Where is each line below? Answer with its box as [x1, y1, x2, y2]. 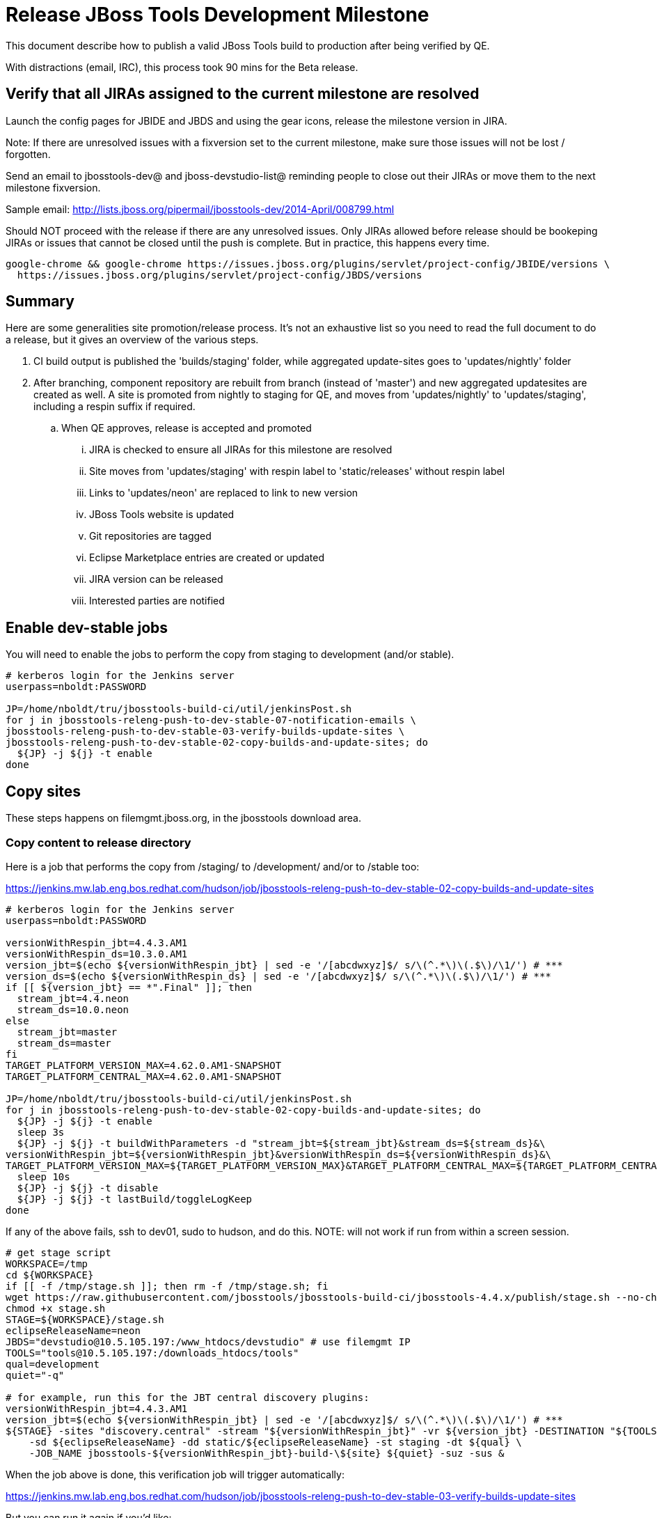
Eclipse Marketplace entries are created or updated [89, 551, 324, 564]
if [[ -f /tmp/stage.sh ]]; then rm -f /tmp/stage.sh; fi [6, 1280, 328, 1292]
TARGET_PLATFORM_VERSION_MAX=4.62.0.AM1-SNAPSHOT [6, 1059, 282, 1071]
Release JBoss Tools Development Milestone [6, 3, 429, 26]
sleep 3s [17, 1126, 65, 1138]
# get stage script [6, 1246, 111, 1258]
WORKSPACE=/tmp [6, 1258, 88, 1269]
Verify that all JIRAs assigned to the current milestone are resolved [6, 85, 480, 103]
